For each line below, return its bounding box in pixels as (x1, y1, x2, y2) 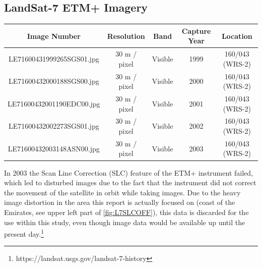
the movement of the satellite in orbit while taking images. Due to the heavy (4, 187, 241, 197)
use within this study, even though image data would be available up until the (4, 217, 245, 227)
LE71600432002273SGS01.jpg (8, 121, 99, 131)
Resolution (107, 30, 145, 41)
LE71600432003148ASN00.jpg (8, 143, 100, 153)
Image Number (27, 30, 81, 41)
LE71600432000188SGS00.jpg (8, 76, 99, 86)
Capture (181, 25, 211, 36)
